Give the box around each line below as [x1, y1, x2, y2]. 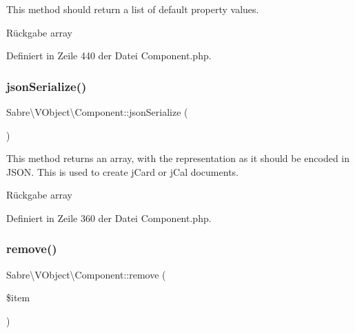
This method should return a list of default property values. [6, 2, 259, 16]
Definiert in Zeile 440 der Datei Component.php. [6, 48, 212, 63]
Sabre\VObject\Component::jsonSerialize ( [6, 105, 188, 119]
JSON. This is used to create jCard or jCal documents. [6, 164, 239, 179]
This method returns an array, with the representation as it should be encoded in [6, 151, 350, 165]
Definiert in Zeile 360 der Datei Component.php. [6, 210, 212, 225]
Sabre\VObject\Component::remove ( [6, 267, 166, 281]
